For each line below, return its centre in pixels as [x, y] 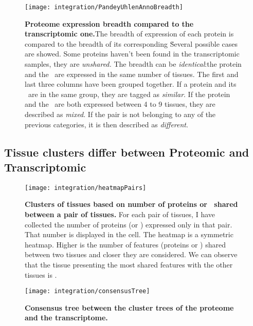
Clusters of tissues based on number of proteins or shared [131, 204]
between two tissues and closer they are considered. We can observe [131, 254]
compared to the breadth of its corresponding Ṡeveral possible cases [131, 43]
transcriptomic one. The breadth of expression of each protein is [129, 34]
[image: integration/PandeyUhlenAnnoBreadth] [104, 7]
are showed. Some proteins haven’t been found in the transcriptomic [132, 54]
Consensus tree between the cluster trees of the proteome [129, 307]
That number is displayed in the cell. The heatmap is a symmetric [129, 234]
